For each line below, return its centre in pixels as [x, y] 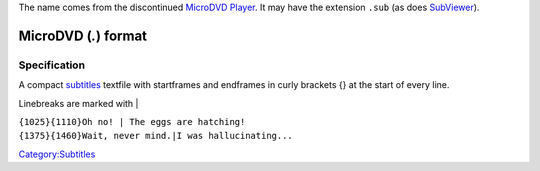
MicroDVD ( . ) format [83, 35]
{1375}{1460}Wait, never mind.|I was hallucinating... [156, 136]
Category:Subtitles [57, 154]
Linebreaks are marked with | [78, 103]
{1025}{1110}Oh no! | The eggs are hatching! [132, 121]
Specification [51, 65]
